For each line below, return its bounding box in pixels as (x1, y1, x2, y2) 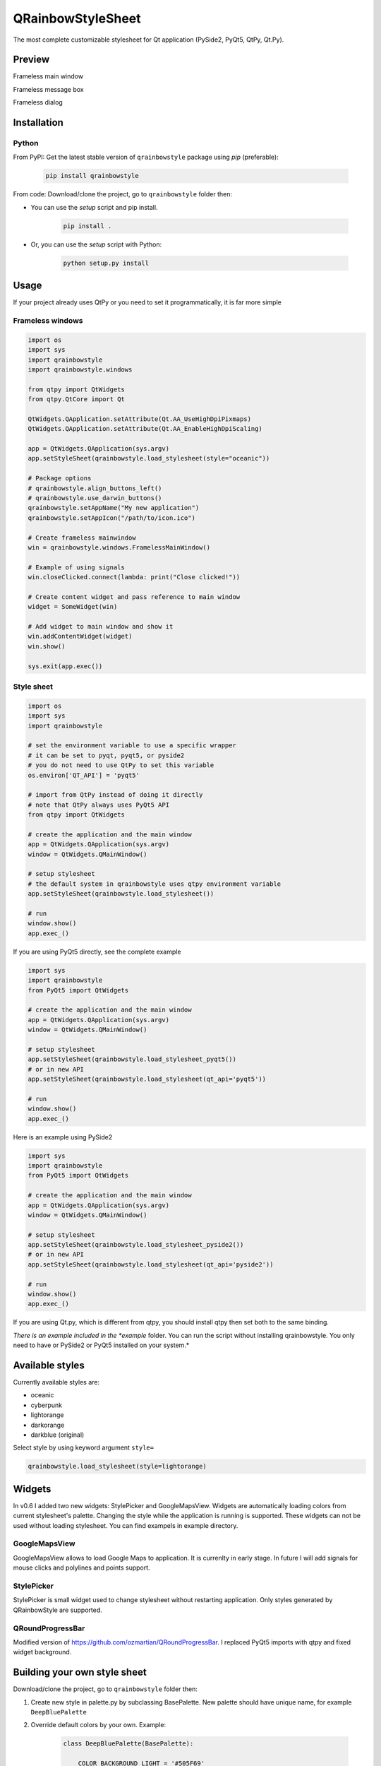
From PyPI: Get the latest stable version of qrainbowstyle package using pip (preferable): (13, 153, 279, 162)
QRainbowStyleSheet (13, 11, 141, 26)
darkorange (30, 1421, 65, 1429)
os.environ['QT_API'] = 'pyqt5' (28, 771, 140, 779)
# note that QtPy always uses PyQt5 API (28, 800, 169, 809)
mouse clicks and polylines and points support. (13, 1563, 151, 1572)
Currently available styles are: (13, 1378, 100, 1387)
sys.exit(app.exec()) (28, 662, 103, 670)
